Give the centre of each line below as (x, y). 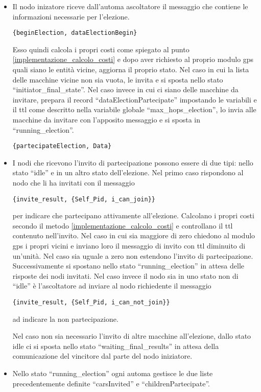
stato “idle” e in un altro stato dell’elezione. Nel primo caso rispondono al (128, 172)
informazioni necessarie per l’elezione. (71, 16)
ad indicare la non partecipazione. (65, 318)
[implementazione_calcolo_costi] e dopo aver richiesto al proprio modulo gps (133, 59)
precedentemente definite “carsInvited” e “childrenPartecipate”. (111, 383)
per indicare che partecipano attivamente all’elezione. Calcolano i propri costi (133, 215)
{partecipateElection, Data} (62, 146)
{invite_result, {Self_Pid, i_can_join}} (84, 199)
